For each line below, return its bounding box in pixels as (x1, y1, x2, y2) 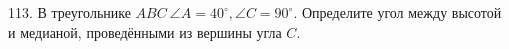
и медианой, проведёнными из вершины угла (8, 21, 282, 42)
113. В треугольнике (8, 2, 131, 22)
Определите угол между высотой (301, 2, 502, 22)
